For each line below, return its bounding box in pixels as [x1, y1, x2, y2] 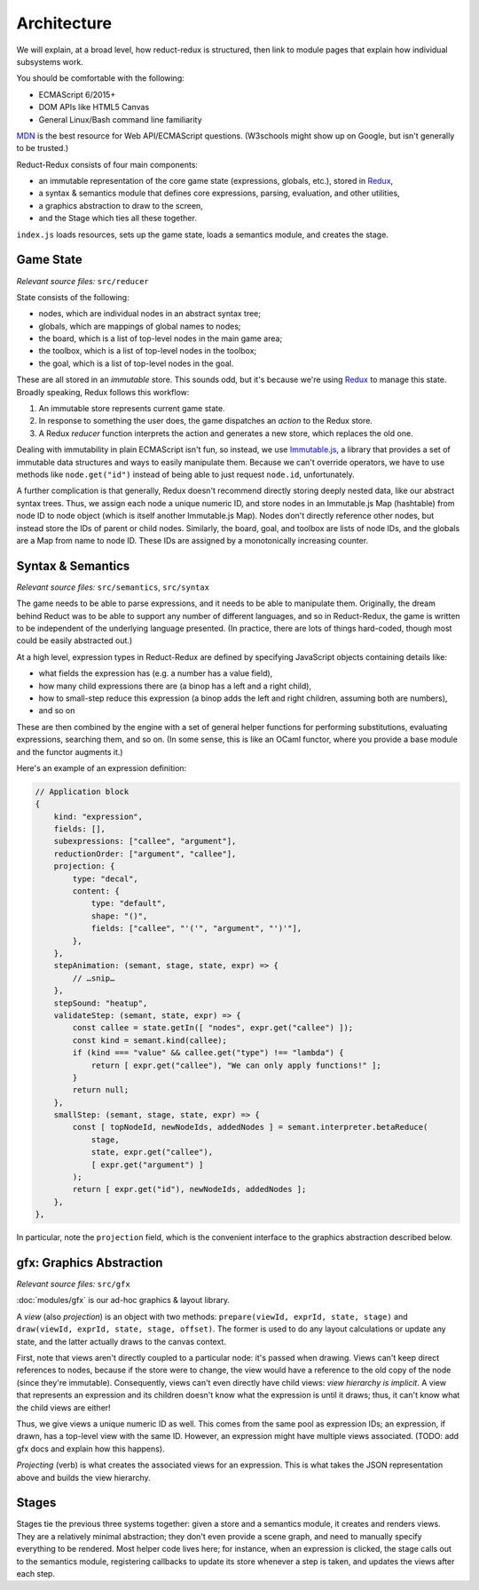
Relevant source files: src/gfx [16, 1279, 130, 1290]
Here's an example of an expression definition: [16, 762, 187, 773]
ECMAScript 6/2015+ [38, 89, 116, 99]
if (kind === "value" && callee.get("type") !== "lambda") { [72, 1048, 344, 1058]
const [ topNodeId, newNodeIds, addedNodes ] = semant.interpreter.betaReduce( [72, 1122, 428, 1133]
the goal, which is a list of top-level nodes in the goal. [38, 358, 234, 369]
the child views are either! [16, 1402, 111, 1412]
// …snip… [72, 973, 115, 983]
